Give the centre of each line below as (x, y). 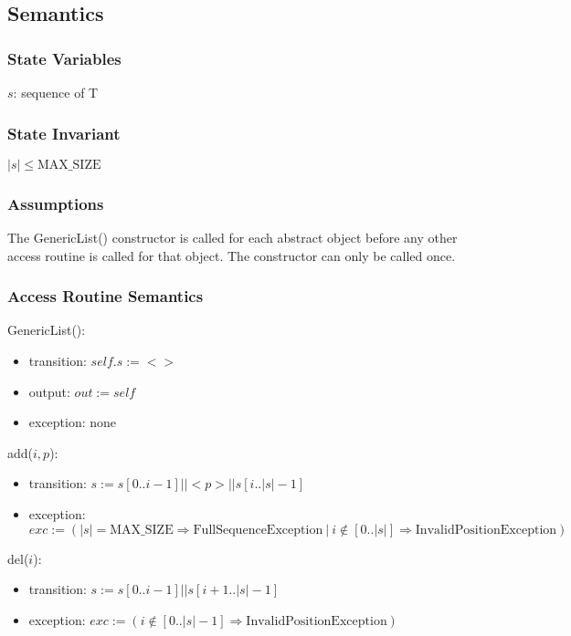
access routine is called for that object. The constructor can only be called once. (232, 255)
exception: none (73, 422)
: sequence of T (56, 92)
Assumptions (56, 203)
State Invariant (64, 133)
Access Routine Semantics (106, 296)
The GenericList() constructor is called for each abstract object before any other (233, 238)
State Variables (64, 58)
